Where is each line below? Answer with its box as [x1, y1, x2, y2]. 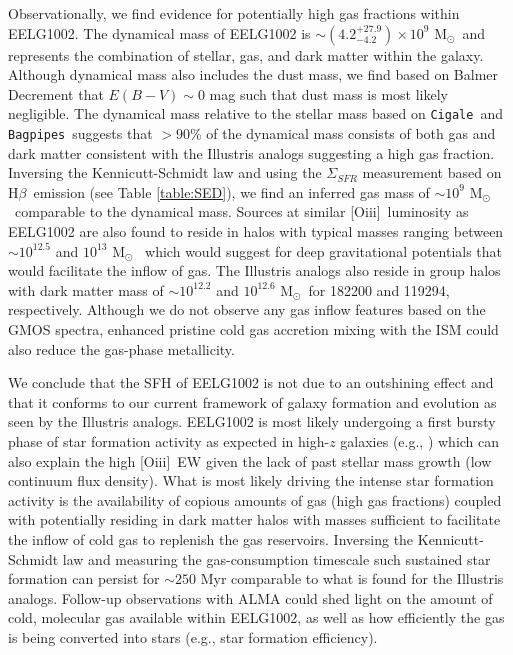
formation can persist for [8, 568, 160, 589]
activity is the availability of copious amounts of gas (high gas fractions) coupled [8, 489, 502, 510]
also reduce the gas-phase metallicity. [8, 338, 235, 359]
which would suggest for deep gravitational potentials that [145, 240, 503, 261]
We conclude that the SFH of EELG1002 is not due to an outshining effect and [8, 372, 494, 393]
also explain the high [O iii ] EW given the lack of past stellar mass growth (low [8, 450, 492, 471]
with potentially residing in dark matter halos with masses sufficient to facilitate [8, 509, 501, 530]
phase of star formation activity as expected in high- [8, 431, 330, 451]
